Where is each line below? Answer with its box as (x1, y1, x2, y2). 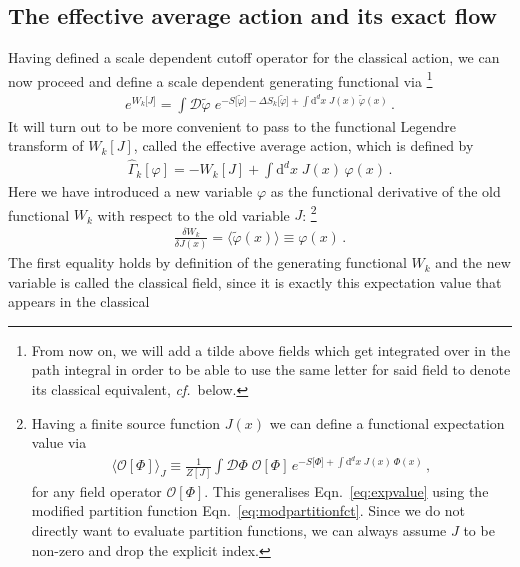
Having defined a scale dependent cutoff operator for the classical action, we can (8, 47, 500, 68)
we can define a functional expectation (269, 412, 505, 433)
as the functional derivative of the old (270, 181, 501, 202)
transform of (8, 135, 84, 156)
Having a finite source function (31, 412, 221, 433)
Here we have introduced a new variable (8, 181, 253, 202)
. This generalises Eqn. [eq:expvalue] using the (204, 480, 489, 501)
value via (31, 432, 87, 453)
